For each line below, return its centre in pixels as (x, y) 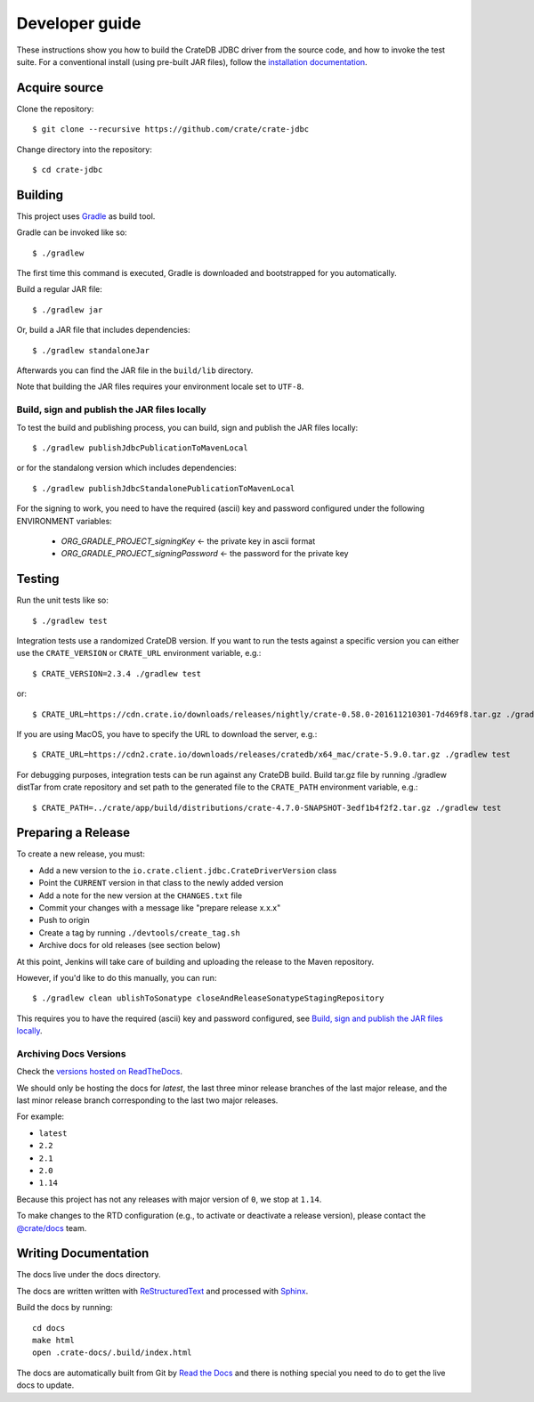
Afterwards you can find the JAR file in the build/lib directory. (135, 370)
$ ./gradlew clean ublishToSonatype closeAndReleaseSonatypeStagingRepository (208, 998)
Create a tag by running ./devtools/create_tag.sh (139, 932)
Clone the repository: (55, 109)
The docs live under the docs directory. (89, 1275)
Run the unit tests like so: (62, 600)
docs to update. (45, 1385)
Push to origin (65, 920)
